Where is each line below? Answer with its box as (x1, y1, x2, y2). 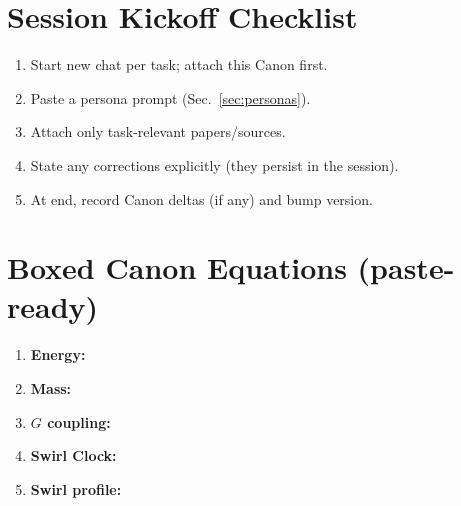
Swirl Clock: (30, 445, 117, 466)
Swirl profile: (30, 478, 122, 499)
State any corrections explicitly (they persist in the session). (30, 154, 399, 175)
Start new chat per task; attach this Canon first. (30, 54, 328, 75)
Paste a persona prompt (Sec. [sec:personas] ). (30, 87, 311, 108)
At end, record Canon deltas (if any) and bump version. (30, 188, 373, 209)
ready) (7, 286, 99, 327)
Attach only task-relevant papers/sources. (30, 121, 286, 142)
